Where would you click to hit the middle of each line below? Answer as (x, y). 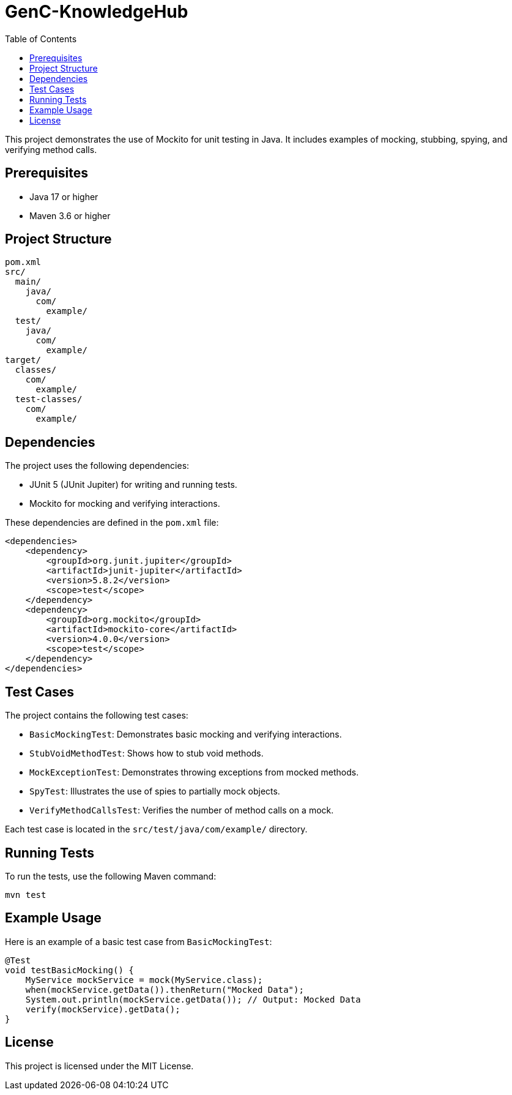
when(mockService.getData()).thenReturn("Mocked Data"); (165, 989)
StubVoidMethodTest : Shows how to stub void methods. (147, 753)
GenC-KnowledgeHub (97, 12)
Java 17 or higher (64, 196)
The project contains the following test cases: (97, 716)
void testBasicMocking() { (69, 970)
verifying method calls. (51, 149)
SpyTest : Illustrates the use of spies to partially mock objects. (155, 791)
